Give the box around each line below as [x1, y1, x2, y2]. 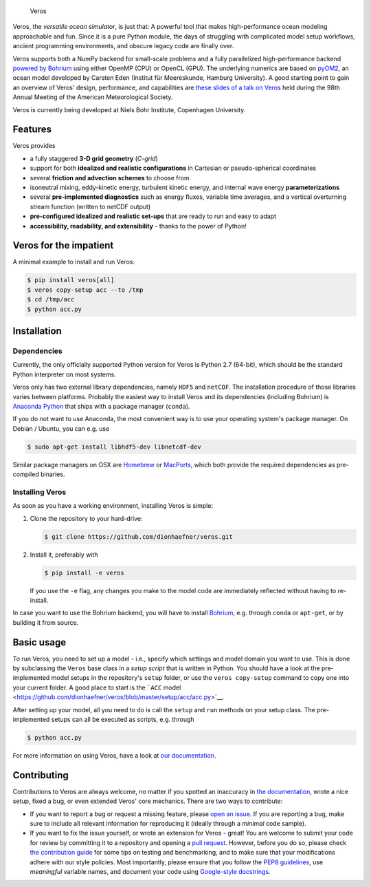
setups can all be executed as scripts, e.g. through [51, 715, 195, 723]
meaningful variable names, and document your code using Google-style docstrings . [30, 867, 271, 875]
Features [12, 124, 52, 136]
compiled [12, 470, 39, 478]
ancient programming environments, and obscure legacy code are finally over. [12, 42, 234, 50]
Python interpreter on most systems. [12, 370, 116, 378]
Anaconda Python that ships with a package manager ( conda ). [12, 402, 190, 410]
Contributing [12, 769, 69, 781]
